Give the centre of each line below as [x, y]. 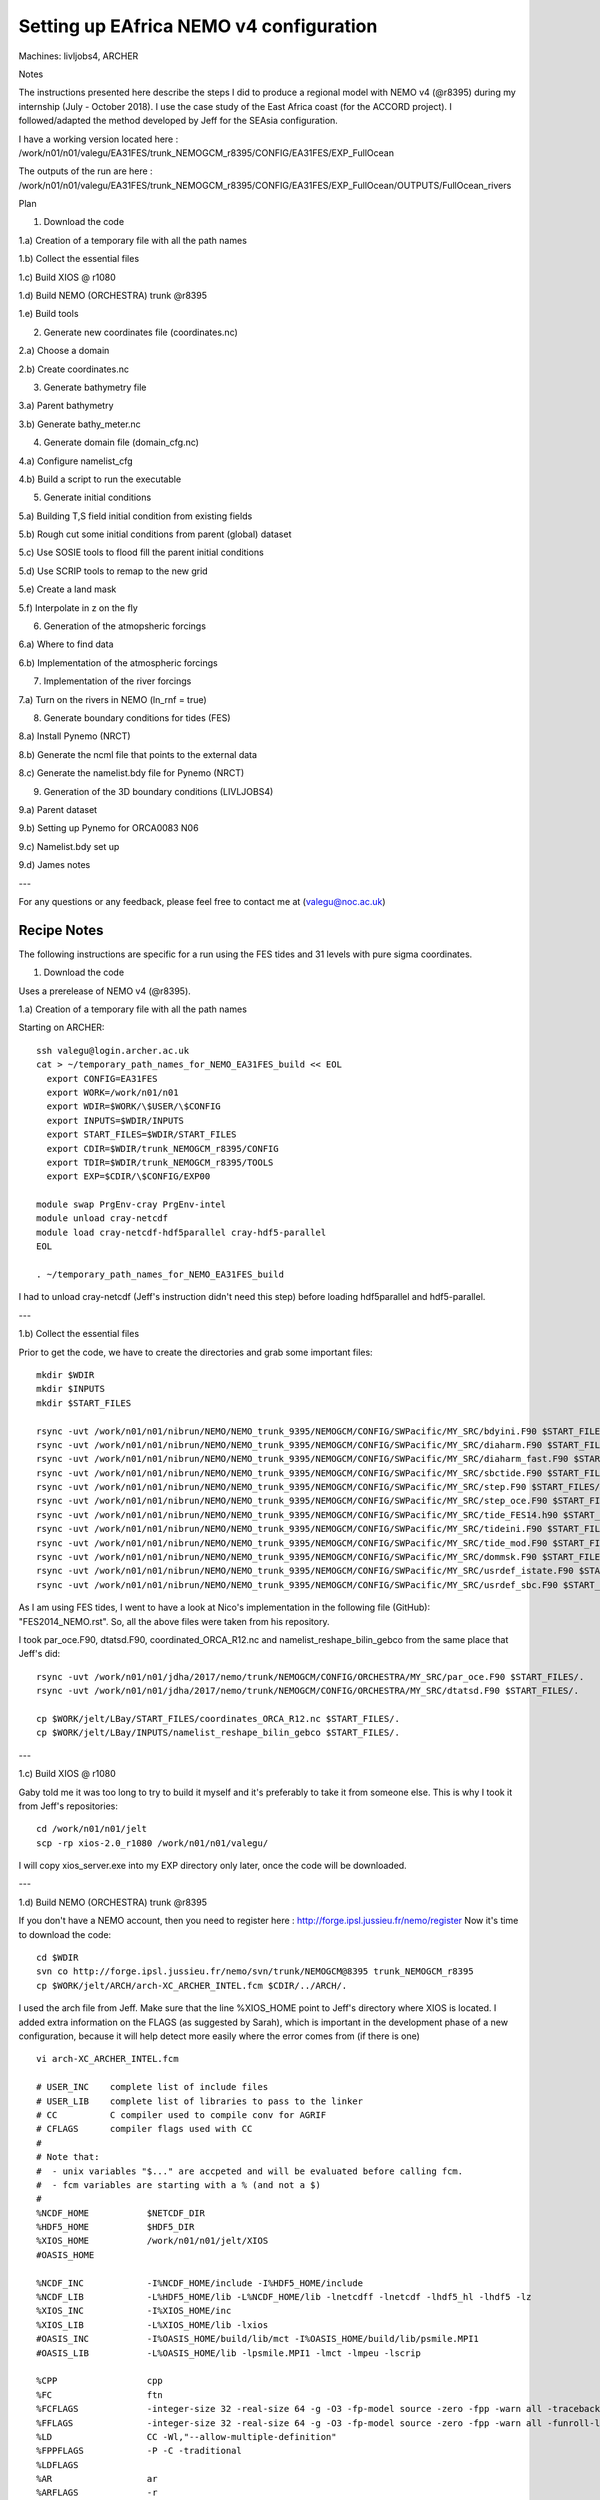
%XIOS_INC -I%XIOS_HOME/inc [134, 2311]
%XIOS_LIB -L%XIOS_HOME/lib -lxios [152, 2324]
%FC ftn [100, 2394]
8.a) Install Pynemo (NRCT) [74, 736]
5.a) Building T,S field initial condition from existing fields [135, 516]
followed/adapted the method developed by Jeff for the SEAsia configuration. [178, 121]
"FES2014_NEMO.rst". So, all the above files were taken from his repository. [174, 1621]
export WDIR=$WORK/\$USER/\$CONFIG [134, 1106]
